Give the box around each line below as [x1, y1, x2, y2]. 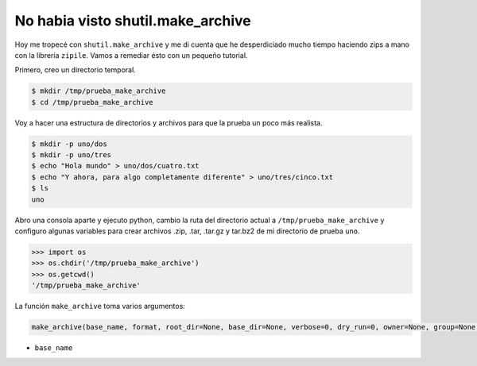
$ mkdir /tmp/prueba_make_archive [31, 87, 166, 95]
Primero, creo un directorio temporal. [14, 65, 137, 75]
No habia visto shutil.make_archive [14, 12, 251, 29]
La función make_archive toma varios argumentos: [14, 302, 186, 311]
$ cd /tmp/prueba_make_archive [31, 98, 154, 106]
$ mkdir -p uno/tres [31, 151, 111, 160]
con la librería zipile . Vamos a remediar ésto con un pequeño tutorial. [14, 50, 248, 60]
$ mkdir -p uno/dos [31, 139, 107, 148]
